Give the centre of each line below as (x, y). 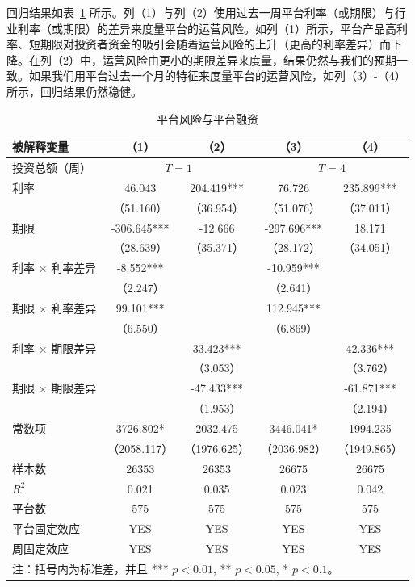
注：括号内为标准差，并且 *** (90, 568)
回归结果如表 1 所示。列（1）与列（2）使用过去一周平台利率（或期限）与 (201, 12)
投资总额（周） (52, 167)
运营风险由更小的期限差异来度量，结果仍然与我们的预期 (249, 59)
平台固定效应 (46, 528)
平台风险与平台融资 (207, 118)
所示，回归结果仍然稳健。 (74, 91)
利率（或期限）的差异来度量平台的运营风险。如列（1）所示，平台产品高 (207, 28)
